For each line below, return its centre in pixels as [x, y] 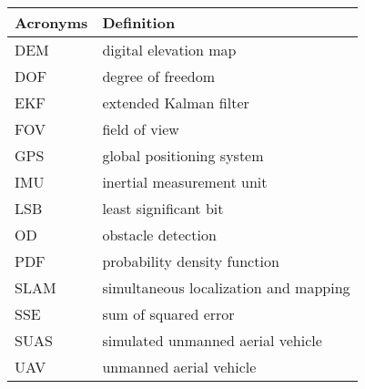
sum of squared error [168, 314]
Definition [139, 22]
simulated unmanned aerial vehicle [212, 340]
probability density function [191, 261]
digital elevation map [169, 50]
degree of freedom [159, 76]
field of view [141, 129]
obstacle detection [159, 235]
